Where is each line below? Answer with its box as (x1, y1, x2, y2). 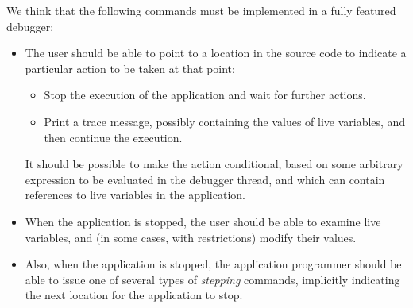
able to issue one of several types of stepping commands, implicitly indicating (25, 271, 400, 287)
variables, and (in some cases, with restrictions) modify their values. (25, 229, 357, 245)
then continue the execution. (44, 129, 183, 145)
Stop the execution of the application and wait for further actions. (44, 87, 366, 103)
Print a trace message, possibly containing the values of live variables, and (44, 113, 406, 129)
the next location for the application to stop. (25, 287, 243, 303)
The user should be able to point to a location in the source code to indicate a (25, 44, 407, 61)
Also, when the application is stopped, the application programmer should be (25, 256, 402, 272)
